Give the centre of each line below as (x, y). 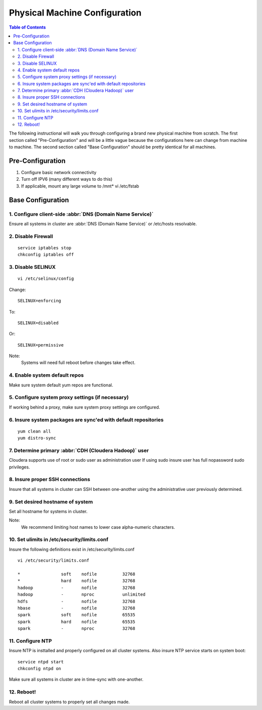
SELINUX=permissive (41, 345)
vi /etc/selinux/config (46, 279)
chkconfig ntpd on (40, 669)
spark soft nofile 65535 (76, 615)
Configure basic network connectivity (59, 173)
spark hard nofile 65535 (76, 622)
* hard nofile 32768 (76, 581)
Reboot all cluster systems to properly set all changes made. (69, 702)
